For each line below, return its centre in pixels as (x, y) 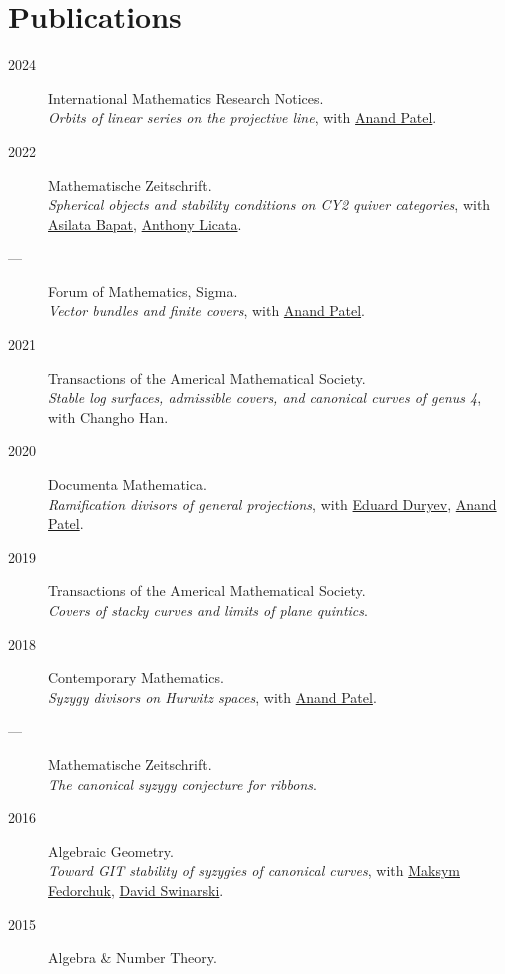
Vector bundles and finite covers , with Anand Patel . (206, 310)
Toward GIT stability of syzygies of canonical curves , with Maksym (254, 870)
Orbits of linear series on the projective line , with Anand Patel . (242, 117)
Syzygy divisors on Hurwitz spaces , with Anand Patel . (212, 696)
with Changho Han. (108, 416)
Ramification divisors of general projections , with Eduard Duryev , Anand (272, 503)
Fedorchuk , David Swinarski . (136, 889)
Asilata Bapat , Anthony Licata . (145, 223)
